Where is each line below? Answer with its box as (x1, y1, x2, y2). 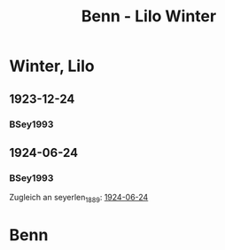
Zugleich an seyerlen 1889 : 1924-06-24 (9, 192, 149, 205)
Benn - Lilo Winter (81, 6, 217, 27)
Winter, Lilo (9, 56, 95, 76)
